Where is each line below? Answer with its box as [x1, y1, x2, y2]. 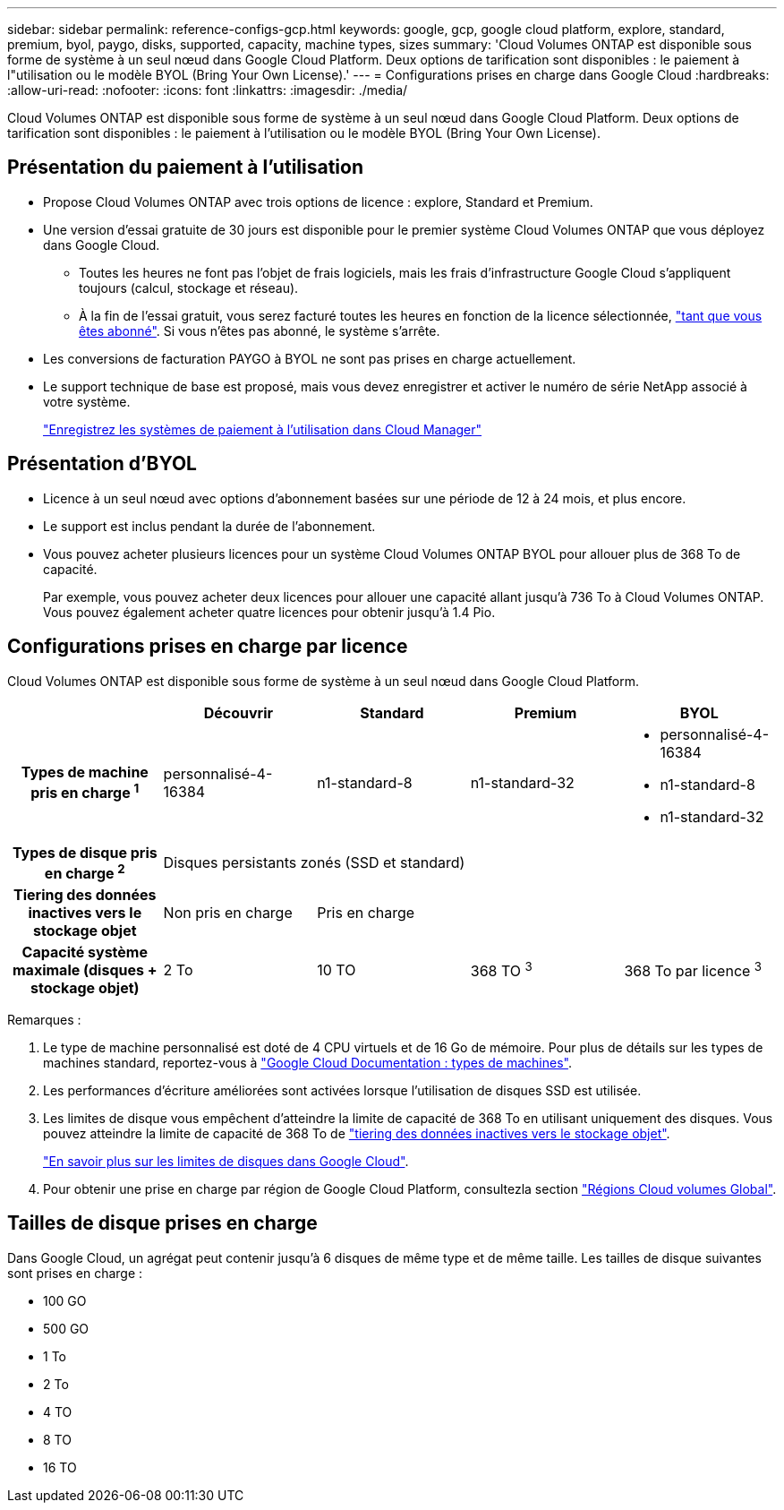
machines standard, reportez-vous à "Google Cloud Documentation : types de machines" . [43, 1054, 573, 1070]
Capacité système [21, 942, 148, 961]
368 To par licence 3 [624, 959, 763, 981]
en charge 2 [44, 861, 125, 882]
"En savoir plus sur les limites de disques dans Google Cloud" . [43, 1153, 409, 1169]
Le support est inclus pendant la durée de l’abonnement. [43, 518, 376, 534]
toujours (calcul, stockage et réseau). [79, 279, 299, 296]
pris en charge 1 [30, 780, 140, 802]
